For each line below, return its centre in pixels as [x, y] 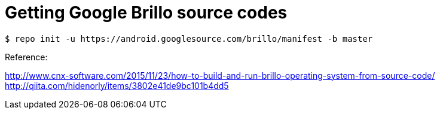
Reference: [26, 57]
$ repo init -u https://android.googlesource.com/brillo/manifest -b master [189, 38]
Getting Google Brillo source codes [146, 13]
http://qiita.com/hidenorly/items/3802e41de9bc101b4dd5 [117, 85]
